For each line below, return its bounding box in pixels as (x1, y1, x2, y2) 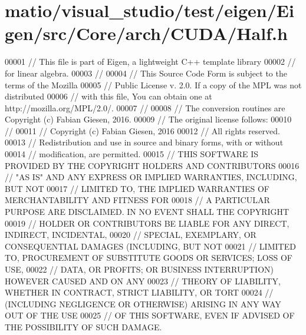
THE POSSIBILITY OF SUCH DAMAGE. (5, 320, 162, 333)
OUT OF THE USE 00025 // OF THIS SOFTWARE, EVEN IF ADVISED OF (5, 309, 295, 321)
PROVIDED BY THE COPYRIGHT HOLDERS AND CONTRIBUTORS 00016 (5, 159, 300, 171)
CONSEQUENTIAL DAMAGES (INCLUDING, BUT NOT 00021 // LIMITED (5, 240, 296, 252)
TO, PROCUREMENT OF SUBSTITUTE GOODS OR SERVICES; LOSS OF (5, 251, 293, 264)
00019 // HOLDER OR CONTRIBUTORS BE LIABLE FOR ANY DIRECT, (5, 217, 289, 229)
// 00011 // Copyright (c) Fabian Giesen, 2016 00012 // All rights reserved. (5, 124, 280, 137)
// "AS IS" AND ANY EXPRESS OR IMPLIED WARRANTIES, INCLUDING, (5, 171, 297, 183)
